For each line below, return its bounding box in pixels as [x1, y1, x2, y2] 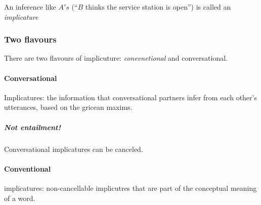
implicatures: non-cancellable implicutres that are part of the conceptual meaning [4, 182, 257, 193]
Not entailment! [4, 121, 61, 132]
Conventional [4, 163, 51, 174]
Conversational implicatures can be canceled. [4, 143, 143, 154]
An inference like [4, 2, 56, 12]
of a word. [4, 192, 35, 203]
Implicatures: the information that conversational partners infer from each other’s [4, 92, 257, 102]
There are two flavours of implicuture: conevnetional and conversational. [4, 53, 228, 63]
